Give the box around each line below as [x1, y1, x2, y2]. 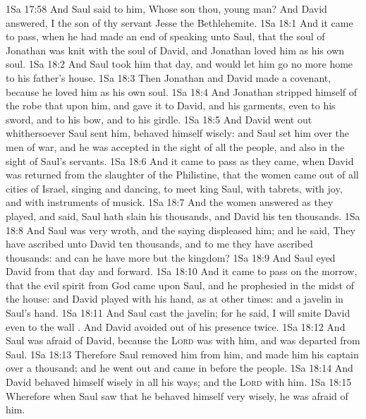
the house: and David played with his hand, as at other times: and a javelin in [6, 291, 343, 306]
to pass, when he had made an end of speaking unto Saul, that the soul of [6, 29, 325, 44]
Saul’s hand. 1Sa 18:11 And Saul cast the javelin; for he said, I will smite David [6, 305, 350, 320]
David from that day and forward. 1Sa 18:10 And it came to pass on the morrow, [6, 264, 358, 279]
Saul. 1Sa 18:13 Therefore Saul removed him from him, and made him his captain [6, 346, 359, 361]
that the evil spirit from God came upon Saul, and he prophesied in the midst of [6, 277, 354, 292]
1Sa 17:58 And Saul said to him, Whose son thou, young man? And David [6, 1, 327, 16]
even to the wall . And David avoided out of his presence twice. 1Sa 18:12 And [6, 319, 346, 334]
